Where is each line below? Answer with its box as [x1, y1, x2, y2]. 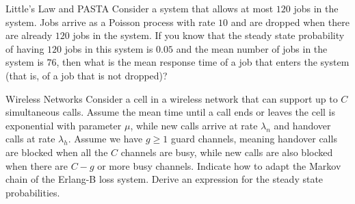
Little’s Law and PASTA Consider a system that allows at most [5, 1, 274, 15]
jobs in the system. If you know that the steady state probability [73, 28, 345, 42]
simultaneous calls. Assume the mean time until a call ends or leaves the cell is [5, 105, 336, 119]
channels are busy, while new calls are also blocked [120, 144, 333, 159]
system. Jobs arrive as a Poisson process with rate [5, 14, 215, 29]
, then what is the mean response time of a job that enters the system [56, 55, 350, 69]
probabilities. [5, 185, 60, 199]
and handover [274, 118, 331, 132]
